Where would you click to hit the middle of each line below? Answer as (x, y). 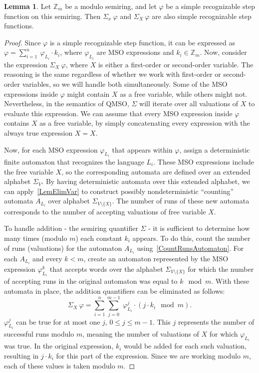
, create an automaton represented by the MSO (156, 258)
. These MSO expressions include (204, 162)
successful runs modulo (39, 333)
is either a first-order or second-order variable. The (176, 64)
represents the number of (216, 321)
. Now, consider (223, 52)
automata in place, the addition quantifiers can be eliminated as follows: (115, 290)
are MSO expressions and (135, 52)
